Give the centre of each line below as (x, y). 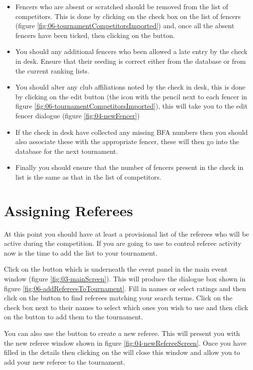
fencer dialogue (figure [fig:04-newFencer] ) (77, 115)
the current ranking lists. (52, 70)
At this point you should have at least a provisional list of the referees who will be (126, 233)
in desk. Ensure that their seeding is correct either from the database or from (131, 61)
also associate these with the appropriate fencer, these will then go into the (127, 141)
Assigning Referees (69, 210)
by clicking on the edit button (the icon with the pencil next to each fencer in (131, 96)
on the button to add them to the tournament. (73, 317)
